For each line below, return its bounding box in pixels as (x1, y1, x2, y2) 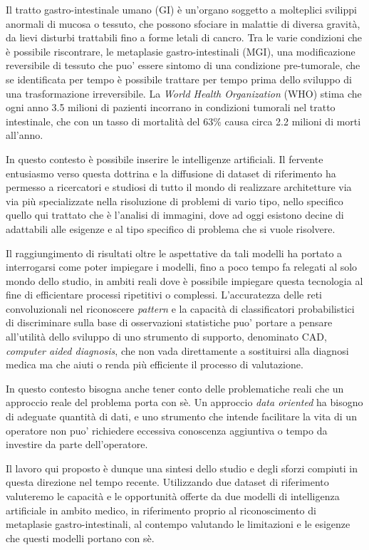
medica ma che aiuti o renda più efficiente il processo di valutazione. (6, 357, 303, 372)
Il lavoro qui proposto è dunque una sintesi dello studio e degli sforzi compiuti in (6, 460, 358, 475)
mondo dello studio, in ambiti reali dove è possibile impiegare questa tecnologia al (6, 273, 363, 288)
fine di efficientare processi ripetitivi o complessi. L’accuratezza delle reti (6, 287, 322, 302)
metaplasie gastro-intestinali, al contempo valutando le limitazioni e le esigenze (6, 517, 350, 531)
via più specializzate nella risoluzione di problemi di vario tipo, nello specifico (6, 193, 343, 208)
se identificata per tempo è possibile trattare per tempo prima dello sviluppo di (6, 71, 352, 86)
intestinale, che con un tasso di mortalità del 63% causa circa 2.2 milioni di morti (6, 113, 361, 128)
